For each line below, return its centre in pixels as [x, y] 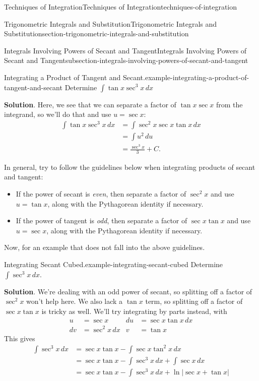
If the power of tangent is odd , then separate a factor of [102, 220]
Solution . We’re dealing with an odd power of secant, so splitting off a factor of [128, 291]
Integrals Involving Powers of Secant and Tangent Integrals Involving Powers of [125, 50]
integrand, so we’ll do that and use [58, 114]
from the [229, 104]
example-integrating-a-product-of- [197, 77]
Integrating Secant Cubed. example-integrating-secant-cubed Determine [114, 264]
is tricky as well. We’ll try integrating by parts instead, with [134, 311]
